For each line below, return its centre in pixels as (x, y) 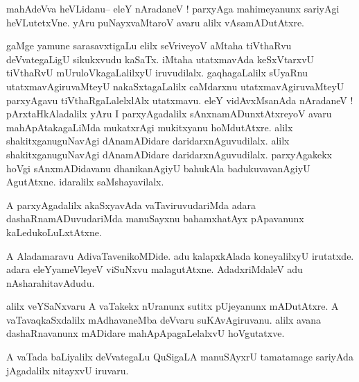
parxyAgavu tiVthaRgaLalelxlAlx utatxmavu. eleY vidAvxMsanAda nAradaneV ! (180, 100)
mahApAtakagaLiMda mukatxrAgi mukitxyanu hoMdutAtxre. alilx (150, 127)
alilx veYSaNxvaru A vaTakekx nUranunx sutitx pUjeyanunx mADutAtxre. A (173, 306)
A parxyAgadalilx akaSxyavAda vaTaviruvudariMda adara (131, 205)
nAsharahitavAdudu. (51, 282)
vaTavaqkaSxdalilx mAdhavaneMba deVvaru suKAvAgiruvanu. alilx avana (164, 319)
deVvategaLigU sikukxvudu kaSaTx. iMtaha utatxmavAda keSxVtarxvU (160, 59)
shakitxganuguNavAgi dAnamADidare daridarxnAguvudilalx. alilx (148, 141)
